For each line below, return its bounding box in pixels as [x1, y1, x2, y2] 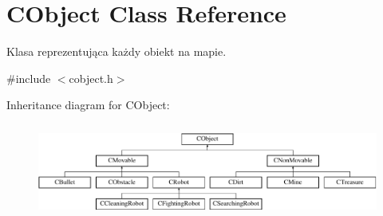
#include [6, 69, 51, 86]
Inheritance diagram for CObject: [6, 96, 170, 113]
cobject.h [69, 69, 113, 86]
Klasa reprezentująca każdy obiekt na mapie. [6, 43, 227, 60]
